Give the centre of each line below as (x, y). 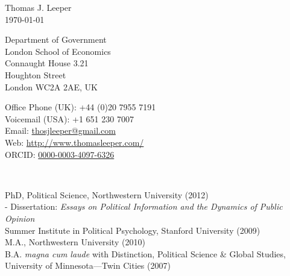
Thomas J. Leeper (38, 7)
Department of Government (56, 39)
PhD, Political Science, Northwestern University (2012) (107, 194)
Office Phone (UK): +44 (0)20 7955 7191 (80, 107)
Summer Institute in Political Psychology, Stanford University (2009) (133, 230)
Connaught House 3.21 (47, 63)
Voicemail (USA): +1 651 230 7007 (69, 118)
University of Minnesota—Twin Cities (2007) (88, 265)
